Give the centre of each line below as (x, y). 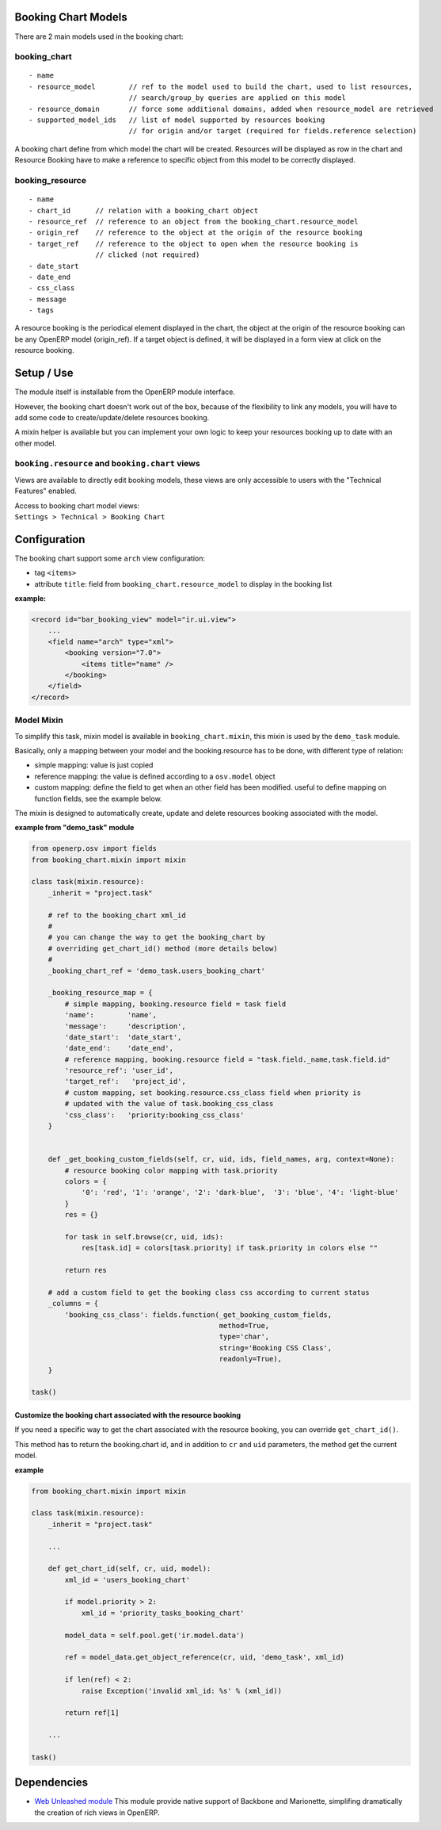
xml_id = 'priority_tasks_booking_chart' (163, 1613)
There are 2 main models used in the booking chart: (99, 36)
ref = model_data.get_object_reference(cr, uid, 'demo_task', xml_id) (204, 1658)
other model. (36, 443)
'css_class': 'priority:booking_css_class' (154, 1115)
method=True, (244, 1326)
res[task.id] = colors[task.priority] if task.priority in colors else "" (230, 1248)
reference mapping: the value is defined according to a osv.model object (155, 776)
